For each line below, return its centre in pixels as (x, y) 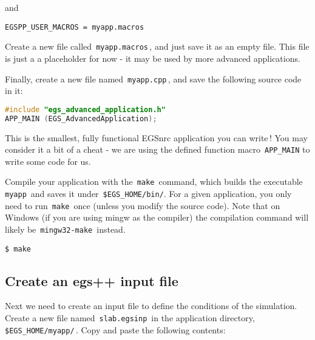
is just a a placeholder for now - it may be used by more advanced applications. (153, 58)
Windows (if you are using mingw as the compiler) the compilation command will (157, 217)
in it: (14, 91)
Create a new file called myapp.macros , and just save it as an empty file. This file (157, 46)
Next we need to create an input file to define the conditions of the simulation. (151, 306)
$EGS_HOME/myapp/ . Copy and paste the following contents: (115, 329)
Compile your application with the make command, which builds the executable (154, 182)
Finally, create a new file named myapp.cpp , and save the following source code (153, 78)
